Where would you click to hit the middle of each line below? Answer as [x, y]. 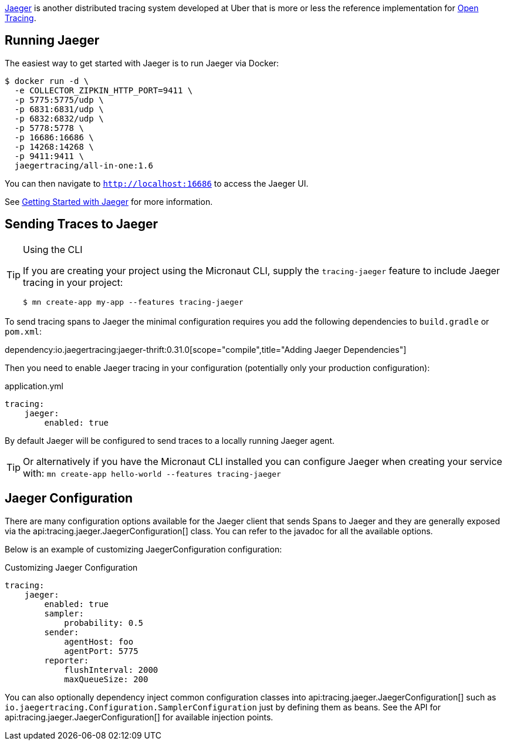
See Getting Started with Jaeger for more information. [109, 201]
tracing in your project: [73, 282]
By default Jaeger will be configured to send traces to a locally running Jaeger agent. [170, 440]
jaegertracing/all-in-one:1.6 [84, 165]
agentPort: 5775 [101, 651]
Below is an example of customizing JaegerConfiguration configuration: [143, 549]
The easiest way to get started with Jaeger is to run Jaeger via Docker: [142, 63]
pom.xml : [23, 331]
